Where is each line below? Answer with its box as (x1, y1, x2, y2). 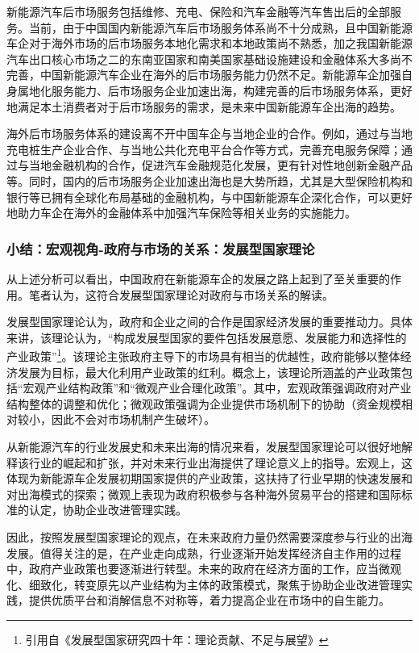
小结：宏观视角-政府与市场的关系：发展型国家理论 (6, 238, 315, 258)
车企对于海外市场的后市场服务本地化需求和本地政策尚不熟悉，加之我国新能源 (6, 35, 413, 52)
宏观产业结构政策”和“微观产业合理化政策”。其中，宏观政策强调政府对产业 (23, 379, 412, 396)
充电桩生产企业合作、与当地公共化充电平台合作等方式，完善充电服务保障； (6, 140, 401, 157)
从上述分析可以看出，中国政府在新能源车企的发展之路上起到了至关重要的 (6, 270, 390, 287)
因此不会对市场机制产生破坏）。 (51, 411, 215, 428)
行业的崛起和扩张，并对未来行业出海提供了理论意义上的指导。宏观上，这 (28, 454, 413, 471)
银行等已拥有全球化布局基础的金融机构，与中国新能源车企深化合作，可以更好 (6, 188, 413, 205)
